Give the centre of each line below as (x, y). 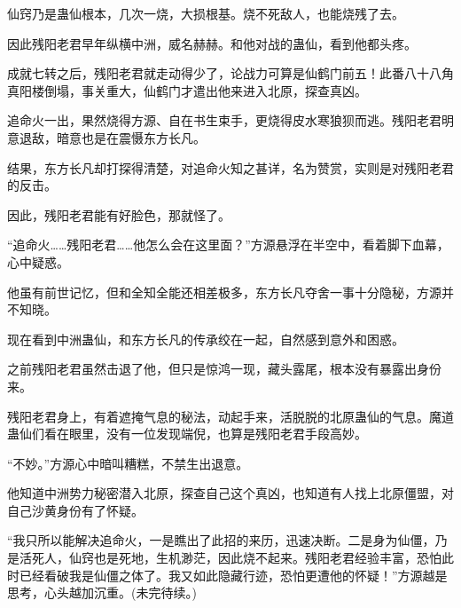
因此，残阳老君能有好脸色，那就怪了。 (119, 214)
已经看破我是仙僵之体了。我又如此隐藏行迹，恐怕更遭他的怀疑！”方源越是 (233, 575)
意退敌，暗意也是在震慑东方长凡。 (106, 137)
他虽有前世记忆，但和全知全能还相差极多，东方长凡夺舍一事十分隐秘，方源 (224, 292)
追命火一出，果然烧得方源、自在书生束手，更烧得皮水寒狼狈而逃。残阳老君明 (230, 120)
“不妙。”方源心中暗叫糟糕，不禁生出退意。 (128, 463)
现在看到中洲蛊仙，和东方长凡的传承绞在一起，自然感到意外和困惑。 (206, 339)
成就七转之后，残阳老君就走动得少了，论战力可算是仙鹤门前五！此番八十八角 (230, 73)
